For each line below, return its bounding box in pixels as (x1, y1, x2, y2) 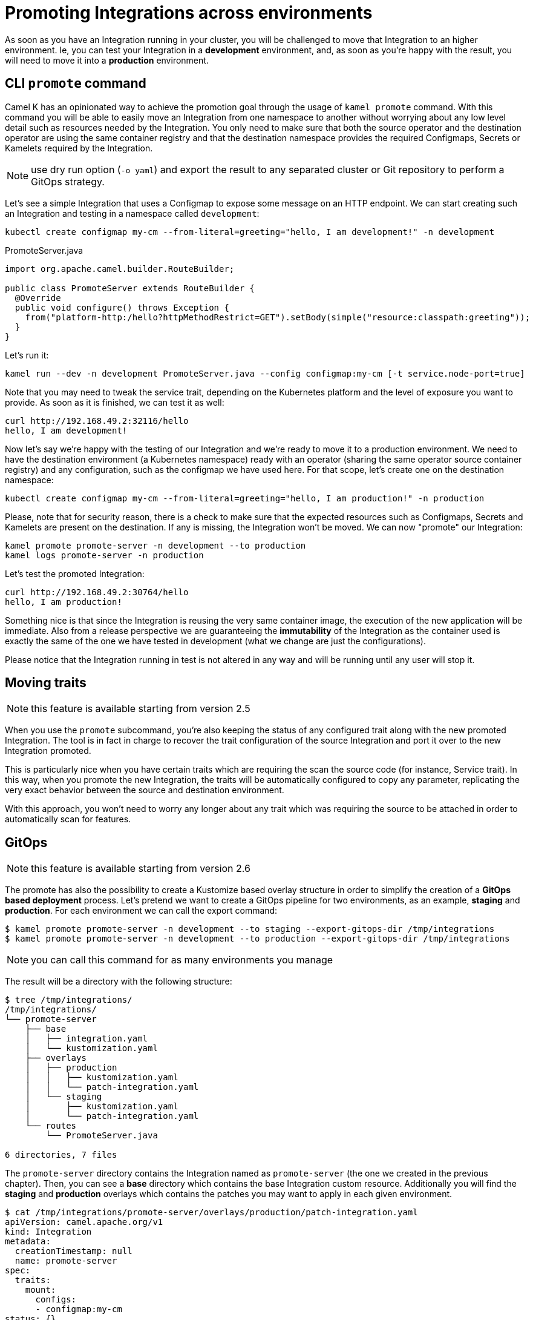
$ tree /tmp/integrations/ (5, 995, 132, 1005)
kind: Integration (5, 1227, 92, 1237)
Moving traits (5, 675, 87, 691)
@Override (15, 292, 61, 303)
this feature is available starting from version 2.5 (31, 702, 250, 715)
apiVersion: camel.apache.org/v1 (5, 1217, 163, 1227)
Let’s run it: (5, 349, 49, 360)
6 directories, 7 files (5, 1150, 117, 1160)
